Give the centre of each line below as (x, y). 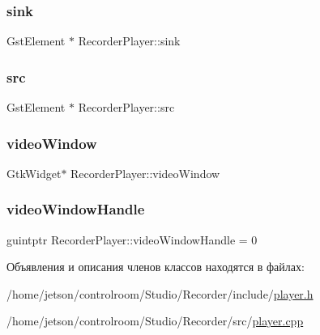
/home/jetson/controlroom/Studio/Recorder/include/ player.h (160, 293)
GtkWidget (34, 173)
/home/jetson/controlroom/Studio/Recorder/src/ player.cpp (155, 321)
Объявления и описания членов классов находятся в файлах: (156, 267)
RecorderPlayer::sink (129, 41)
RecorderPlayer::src (126, 107)
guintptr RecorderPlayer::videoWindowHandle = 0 (132, 239)
